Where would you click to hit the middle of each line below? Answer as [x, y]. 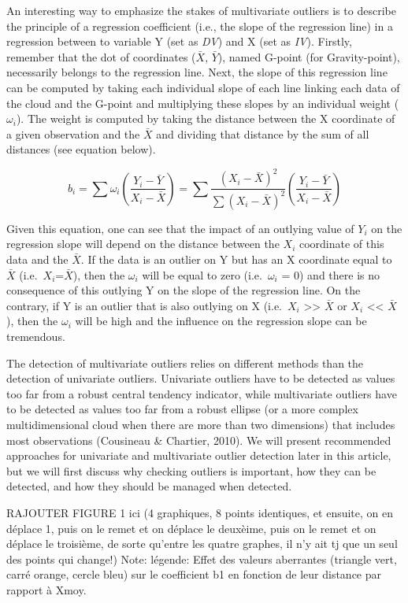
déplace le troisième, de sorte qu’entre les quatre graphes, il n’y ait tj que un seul [202, 544]
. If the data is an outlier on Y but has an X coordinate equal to [236, 259]
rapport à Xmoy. [46, 589]
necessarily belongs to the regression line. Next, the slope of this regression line [197, 72]
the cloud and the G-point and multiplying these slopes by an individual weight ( [203, 103]
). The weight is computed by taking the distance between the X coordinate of [206, 118]
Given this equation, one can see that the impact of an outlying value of [180, 228]
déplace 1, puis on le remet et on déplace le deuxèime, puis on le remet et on [191, 528]
